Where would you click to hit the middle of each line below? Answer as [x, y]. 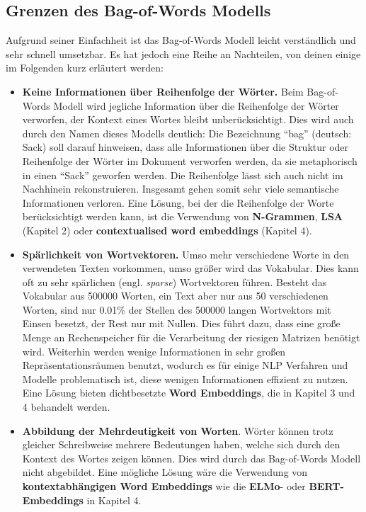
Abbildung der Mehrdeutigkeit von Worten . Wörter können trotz [178, 430]
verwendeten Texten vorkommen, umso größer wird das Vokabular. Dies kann [190, 268]
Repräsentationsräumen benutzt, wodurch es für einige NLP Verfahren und [185, 365]
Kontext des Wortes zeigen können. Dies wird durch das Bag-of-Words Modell [191, 458]
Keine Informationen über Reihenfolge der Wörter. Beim [163, 91]
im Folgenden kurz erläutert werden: [85, 68]
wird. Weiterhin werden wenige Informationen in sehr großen [154, 351]
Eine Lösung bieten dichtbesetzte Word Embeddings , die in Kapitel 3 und [189, 393]
